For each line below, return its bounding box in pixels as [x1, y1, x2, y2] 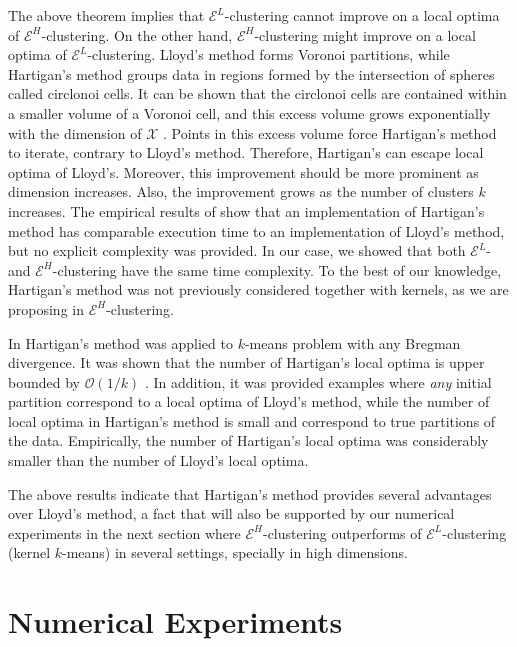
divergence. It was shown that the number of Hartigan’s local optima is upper [8, 352, 485, 373]
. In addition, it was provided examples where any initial [144, 371, 492, 392]
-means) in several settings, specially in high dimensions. [62, 542, 408, 563]
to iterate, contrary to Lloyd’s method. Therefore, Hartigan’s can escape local [8, 142, 484, 163]
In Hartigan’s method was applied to [8, 332, 233, 353]
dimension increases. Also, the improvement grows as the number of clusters [8, 181, 474, 202]
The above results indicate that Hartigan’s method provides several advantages [8, 483, 492, 504]
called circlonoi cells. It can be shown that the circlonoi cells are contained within [8, 83, 507, 104]
